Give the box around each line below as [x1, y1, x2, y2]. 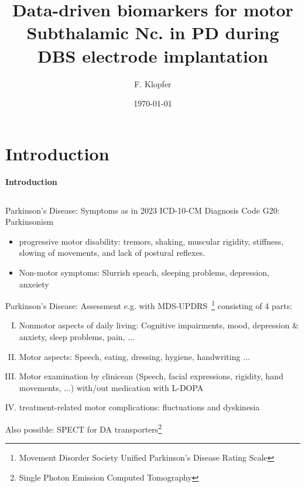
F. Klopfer [134, 77, 172, 90]
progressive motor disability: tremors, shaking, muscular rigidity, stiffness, [19, 235, 284, 247]
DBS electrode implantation [37, 43, 268, 67]
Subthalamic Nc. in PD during [26, 20, 279, 44]
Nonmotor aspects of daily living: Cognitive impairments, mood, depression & [19, 319, 299, 331]
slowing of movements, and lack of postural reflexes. [19, 246, 205, 259]
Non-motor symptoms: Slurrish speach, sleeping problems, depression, [19, 266, 269, 278]
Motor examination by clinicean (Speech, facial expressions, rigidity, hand [19, 370, 283, 382]
